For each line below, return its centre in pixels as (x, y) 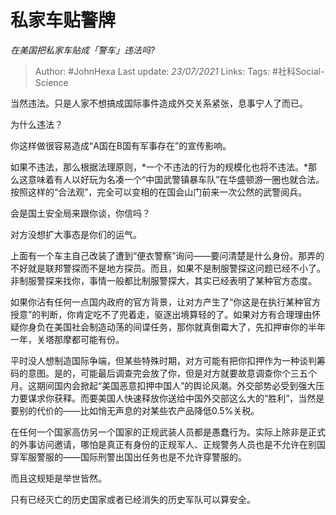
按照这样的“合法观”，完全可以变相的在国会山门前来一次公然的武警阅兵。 (159, 192)
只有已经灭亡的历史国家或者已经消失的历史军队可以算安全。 (133, 499)
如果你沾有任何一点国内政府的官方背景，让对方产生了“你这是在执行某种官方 (166, 302)
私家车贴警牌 (63, 20)
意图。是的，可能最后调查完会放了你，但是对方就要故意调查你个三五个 (172, 373)
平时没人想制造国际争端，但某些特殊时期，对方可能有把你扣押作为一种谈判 (163, 360)
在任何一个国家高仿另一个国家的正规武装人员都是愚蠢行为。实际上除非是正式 (168, 432)
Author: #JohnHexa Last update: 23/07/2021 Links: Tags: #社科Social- (179, 71)
